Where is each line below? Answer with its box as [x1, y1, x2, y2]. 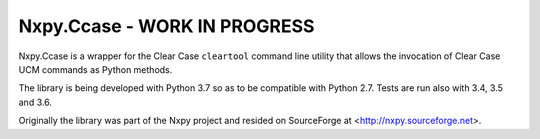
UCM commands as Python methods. [18, 63, 173, 75]
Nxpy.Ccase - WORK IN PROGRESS [18, 15, 315, 37]
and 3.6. [18, 96, 52, 108]
